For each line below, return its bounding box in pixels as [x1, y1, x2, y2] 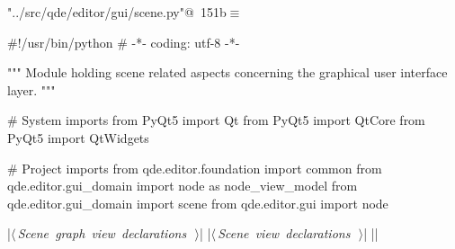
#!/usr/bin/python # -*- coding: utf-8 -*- [7, 32, 240, 51]
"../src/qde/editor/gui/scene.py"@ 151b [7, 3, 227, 21]
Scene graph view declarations [17, 224, 187, 243]
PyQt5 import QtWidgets [7, 128, 149, 147]
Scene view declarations [218, 224, 351, 243]
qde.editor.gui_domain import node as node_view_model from [7, 176, 358, 195]
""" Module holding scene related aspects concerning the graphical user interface [7, 63, 448, 82]
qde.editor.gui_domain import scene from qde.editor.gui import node [7, 193, 388, 212]
